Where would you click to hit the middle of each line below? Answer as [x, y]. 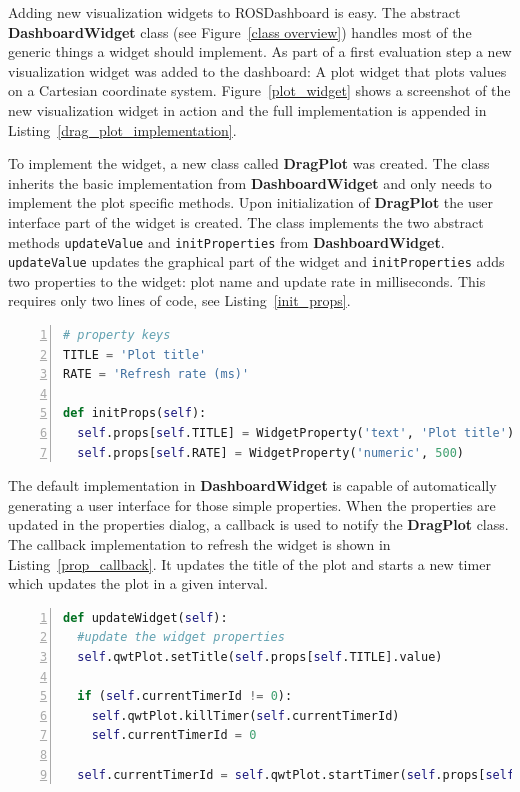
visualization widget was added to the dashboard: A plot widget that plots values [257, 70]
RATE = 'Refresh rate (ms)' [156, 374]
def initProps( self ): [135, 413]
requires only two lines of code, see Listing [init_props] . [179, 300]
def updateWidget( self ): [145, 617]
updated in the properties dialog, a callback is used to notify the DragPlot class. [258, 524]
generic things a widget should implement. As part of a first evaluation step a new [260, 51]
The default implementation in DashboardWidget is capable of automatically [252, 485]
